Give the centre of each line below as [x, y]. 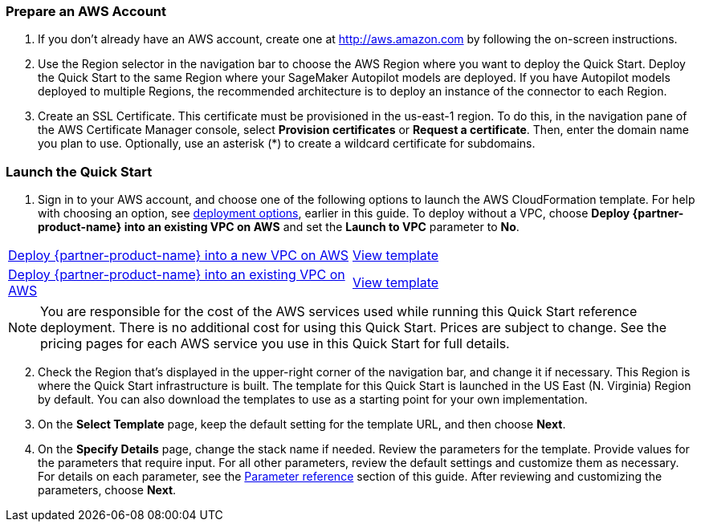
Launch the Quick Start [79, 171]
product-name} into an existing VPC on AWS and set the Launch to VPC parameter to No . [279, 227]
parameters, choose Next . [107, 490]
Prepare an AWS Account [86, 11]
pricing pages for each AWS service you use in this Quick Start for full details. [275, 344]
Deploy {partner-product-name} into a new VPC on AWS [179, 256]
